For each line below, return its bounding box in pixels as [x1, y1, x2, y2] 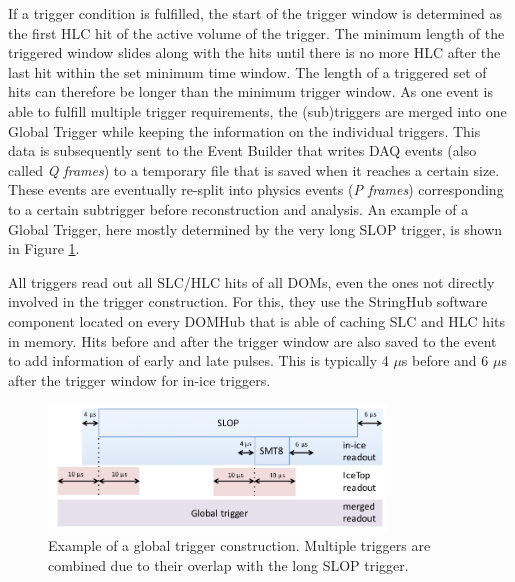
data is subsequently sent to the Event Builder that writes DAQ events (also [8, 140, 477, 161]
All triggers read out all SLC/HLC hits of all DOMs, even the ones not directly [8, 271, 495, 292]
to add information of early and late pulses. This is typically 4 [8, 350, 389, 371]
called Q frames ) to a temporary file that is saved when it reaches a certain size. [8, 159, 500, 180]
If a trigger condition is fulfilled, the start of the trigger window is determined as [8, 3, 503, 23]
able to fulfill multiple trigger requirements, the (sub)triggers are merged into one [8, 100, 507, 121]
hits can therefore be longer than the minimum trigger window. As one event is [8, 81, 493, 102]
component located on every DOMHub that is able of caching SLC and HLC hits [8, 310, 505, 331]
